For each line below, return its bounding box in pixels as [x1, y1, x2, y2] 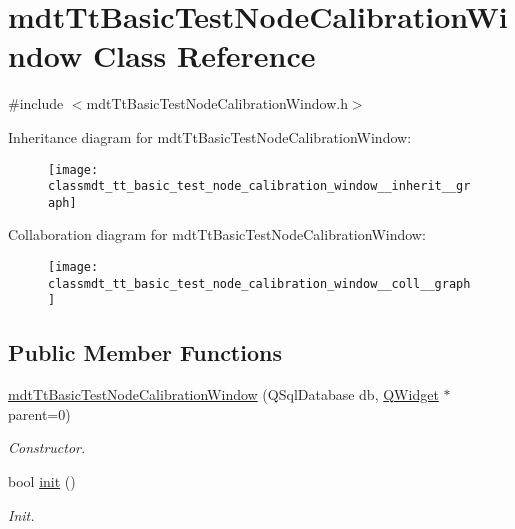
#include [8, 93, 64, 114]
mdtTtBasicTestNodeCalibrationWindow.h [86, 93, 348, 114]
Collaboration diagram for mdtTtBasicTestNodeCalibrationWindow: [8, 224, 426, 245]
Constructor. [8, 437, 86, 458]
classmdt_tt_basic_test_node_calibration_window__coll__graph [48, 276, 471, 291]
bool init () [8, 471, 76, 492]
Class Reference [92, 35, 316, 76]
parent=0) [8, 403, 71, 424]
